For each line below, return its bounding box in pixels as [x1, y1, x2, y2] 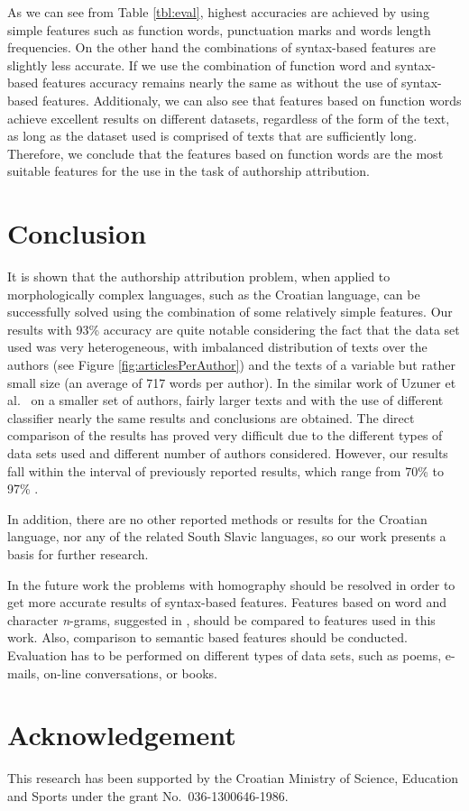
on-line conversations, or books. [43, 663, 217, 682]
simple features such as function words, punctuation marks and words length [7, 20, 431, 39]
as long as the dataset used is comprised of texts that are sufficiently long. [7, 126, 418, 145]
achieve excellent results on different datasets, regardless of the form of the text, [7, 108, 450, 127]
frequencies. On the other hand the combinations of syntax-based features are [7, 38, 436, 57]
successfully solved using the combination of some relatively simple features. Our [7, 302, 453, 321]
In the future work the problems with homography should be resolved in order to [7, 575, 455, 594]
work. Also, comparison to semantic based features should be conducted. [7, 628, 408, 647]
